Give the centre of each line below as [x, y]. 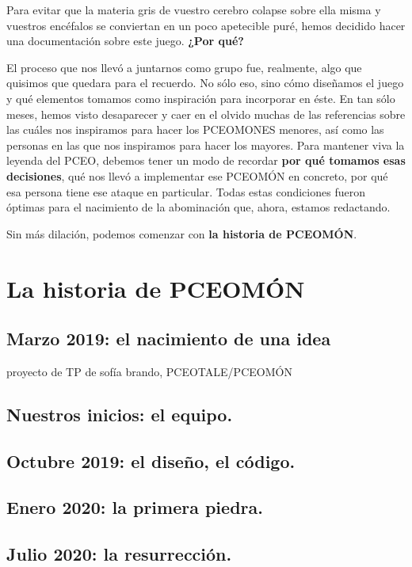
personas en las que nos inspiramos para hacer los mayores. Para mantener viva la [206, 145]
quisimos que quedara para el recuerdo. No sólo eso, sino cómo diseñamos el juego [205, 83]
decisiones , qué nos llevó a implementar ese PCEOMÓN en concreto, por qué [197, 175]
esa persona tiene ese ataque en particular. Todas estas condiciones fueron [186, 191]
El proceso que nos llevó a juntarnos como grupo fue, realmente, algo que [184, 67]
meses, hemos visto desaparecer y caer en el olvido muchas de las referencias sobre [206, 114]
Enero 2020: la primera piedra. [135, 507]
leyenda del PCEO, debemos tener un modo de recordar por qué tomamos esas [206, 160]
